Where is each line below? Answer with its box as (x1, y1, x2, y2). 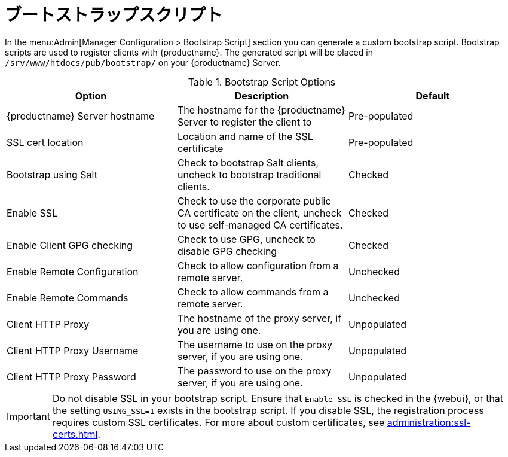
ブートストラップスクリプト (5, 5, 223, 25)
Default (415, 89, 450, 102)
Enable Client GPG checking (7, 239, 133, 251)
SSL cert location (7, 136, 84, 148)
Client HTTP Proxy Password (7, 370, 136, 383)
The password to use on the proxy (177, 364, 332, 377)
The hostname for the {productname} (177, 103, 345, 116)
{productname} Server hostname (7, 109, 155, 122)
